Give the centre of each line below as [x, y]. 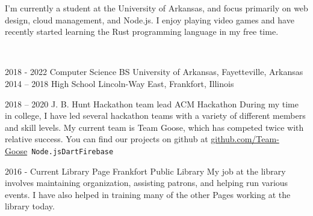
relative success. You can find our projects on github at [107, 139]
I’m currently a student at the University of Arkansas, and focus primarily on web [156, 8]
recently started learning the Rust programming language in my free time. [142, 31]
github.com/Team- [245, 139]
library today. [30, 206]
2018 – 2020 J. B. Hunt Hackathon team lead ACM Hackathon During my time [152, 103]
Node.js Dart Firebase [73, 151]
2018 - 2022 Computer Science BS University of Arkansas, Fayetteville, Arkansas [154, 72]
